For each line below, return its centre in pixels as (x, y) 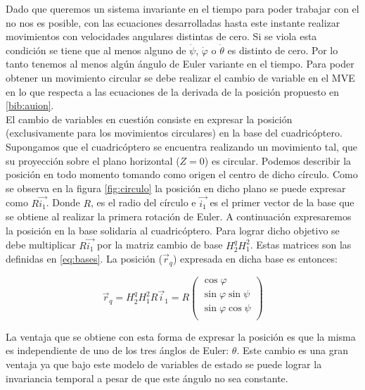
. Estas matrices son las (301, 245)
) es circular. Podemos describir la (278, 160)
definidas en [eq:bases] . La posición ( (84, 259)
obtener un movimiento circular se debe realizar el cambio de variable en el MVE (180, 77)
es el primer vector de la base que (282, 202)
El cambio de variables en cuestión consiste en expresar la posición (149, 119)
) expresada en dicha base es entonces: (255, 259)
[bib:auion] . (30, 105)
